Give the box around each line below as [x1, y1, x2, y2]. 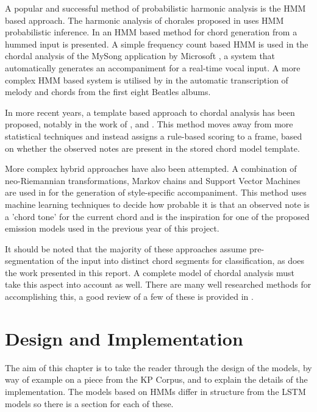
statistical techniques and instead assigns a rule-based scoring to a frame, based [5, 129, 302, 142]
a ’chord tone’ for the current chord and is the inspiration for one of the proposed [5, 210, 310, 222]
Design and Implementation [5, 325, 243, 350]
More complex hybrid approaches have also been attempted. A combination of [5, 162, 297, 175]
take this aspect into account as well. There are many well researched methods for [5, 278, 312, 291]
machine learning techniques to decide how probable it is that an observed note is [5, 197, 310, 210]
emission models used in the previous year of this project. [5, 222, 219, 235]
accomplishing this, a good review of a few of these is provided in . [5, 290, 254, 303]
